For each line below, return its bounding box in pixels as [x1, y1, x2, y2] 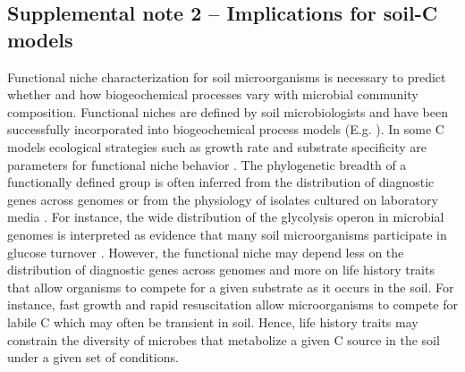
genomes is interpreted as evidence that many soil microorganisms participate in [7, 224, 447, 243]
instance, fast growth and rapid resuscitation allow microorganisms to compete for [7, 295, 458, 314]
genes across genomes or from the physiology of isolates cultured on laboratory [7, 190, 438, 208]
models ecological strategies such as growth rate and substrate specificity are [7, 137, 427, 156]
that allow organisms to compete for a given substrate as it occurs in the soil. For [7, 277, 454, 296]
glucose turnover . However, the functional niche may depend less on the [7, 242, 404, 261]
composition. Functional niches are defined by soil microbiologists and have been [7, 102, 449, 121]
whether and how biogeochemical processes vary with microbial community [7, 85, 418, 104]
